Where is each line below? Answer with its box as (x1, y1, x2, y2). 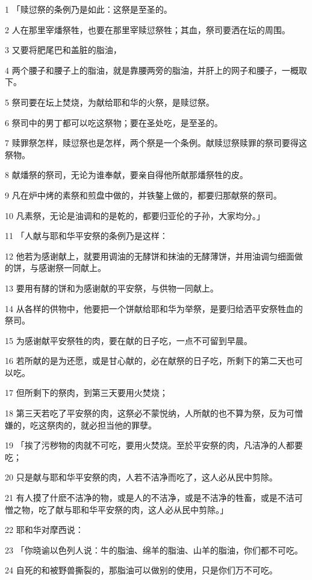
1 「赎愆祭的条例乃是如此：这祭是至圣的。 (5, 3, 172, 15)
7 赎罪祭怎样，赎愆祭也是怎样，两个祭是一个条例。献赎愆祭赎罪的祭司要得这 (5, 136, 307, 149)
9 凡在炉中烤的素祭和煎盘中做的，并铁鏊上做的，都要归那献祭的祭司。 (5, 188, 282, 201)
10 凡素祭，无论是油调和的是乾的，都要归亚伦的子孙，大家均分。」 (5, 209, 265, 221)
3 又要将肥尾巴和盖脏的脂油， (5, 43, 122, 56)
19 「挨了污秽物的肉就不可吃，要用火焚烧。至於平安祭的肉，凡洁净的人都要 (5, 439, 303, 451)
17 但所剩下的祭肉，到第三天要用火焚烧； (5, 386, 168, 399)
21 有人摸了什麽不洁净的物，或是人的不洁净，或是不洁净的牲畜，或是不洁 (5, 491, 295, 504)
